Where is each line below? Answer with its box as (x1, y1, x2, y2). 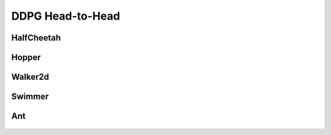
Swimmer (11, 91, 49, 102)
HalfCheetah (11, 33, 61, 43)
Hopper (11, 52, 41, 63)
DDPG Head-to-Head (11, 9, 121, 23)
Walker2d (11, 72, 49, 82)
